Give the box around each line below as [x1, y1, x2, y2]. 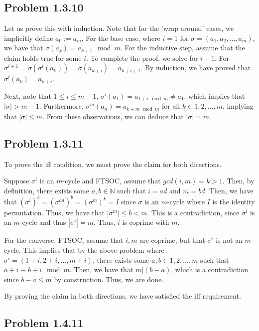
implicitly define [4, 32, 53, 43]
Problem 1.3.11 [4, 135, 84, 151]
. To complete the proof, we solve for [86, 52, 198, 63]
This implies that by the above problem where [23, 245, 164, 255]
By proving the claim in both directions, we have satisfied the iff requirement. [4, 291, 241, 301]
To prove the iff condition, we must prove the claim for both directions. [4, 159, 222, 169]
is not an [216, 235, 243, 245]
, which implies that [184, 90, 245, 101]
